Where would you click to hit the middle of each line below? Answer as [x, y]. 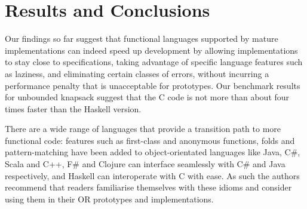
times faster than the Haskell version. [73, 108]
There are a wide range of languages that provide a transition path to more [143, 129]
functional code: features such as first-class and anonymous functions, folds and [150, 140]
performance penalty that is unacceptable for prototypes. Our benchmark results [153, 85]
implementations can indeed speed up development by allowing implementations [151, 50]
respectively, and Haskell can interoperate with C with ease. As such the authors [152, 175]
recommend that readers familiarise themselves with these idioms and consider [148, 187]
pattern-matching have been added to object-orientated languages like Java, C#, [153, 152]
